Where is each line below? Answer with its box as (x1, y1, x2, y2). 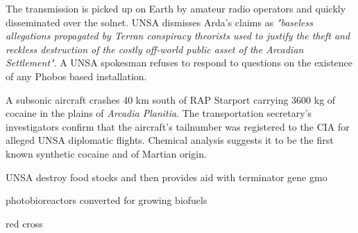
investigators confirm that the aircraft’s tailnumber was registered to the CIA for (6, 119, 350, 133)
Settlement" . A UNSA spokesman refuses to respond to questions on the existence (6, 55, 353, 70)
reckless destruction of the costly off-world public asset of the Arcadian (6, 41, 304, 56)
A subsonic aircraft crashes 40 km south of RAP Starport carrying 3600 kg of (6, 92, 336, 106)
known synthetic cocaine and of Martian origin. (6, 146, 207, 160)
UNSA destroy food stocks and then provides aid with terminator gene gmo (6, 169, 327, 184)
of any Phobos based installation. (6, 68, 147, 83)
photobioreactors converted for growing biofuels (6, 193, 207, 207)
